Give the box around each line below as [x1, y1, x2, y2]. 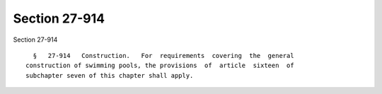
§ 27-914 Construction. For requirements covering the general [33, 52, 294, 59]
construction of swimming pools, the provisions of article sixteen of [25, 61, 294, 70]
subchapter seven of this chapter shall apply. [25, 71, 194, 79]
